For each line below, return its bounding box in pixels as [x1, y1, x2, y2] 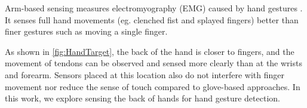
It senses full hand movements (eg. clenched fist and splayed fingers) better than [5, 13, 299, 26]
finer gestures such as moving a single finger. [5, 25, 168, 38]
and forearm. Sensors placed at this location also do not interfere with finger [5, 68, 285, 81]
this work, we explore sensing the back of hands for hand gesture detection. [5, 92, 280, 104]
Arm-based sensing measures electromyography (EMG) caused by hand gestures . [5, 2, 303, 14]
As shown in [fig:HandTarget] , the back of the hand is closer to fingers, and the [5, 45, 294, 57]
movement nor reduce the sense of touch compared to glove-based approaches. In [5, 80, 300, 92]
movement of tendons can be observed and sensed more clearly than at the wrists [5, 57, 302, 69]
